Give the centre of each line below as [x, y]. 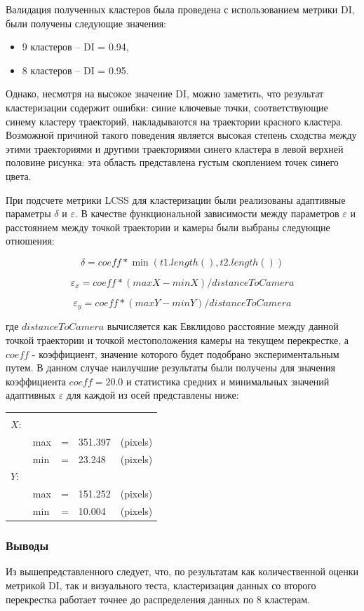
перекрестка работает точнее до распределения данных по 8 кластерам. [158, 599]
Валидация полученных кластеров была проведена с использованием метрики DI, [180, 9]
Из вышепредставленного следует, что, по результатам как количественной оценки [182, 571]
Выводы [27, 545]
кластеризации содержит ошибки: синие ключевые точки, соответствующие [167, 107]
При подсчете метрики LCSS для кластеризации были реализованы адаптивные [176, 199]
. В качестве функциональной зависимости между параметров [207, 213]
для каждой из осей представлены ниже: [153, 395]
